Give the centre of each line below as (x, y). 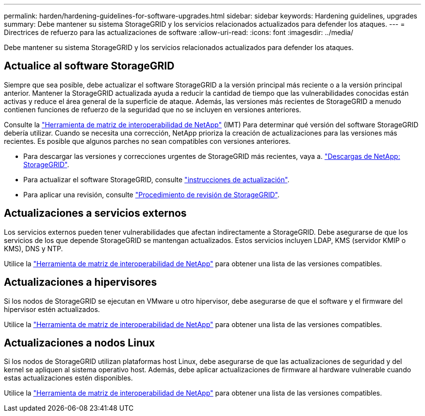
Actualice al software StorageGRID (89, 66)
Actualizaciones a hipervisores (81, 282)
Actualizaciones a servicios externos (95, 213)
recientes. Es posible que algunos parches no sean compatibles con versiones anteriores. (147, 141)
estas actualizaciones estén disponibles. (68, 378)
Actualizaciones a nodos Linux (80, 343)
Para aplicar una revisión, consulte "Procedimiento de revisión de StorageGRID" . (151, 194)
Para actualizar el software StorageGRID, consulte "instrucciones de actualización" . (156, 179)
